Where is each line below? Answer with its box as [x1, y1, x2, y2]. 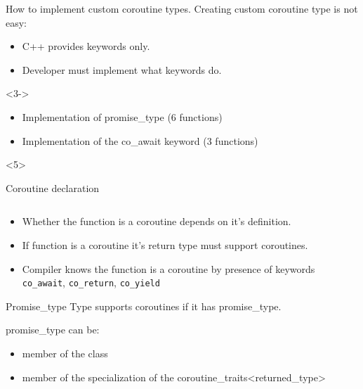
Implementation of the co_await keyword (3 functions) [22, 133, 258, 148]
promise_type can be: [6, 322, 100, 337]
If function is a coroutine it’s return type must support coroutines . [22, 237, 308, 252]
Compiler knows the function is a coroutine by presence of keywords [22, 261, 315, 276]
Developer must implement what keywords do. [22, 62, 222, 77]
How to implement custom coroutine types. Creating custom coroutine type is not [6, 1, 358, 15]
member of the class [22, 345, 108, 360]
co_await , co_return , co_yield [22, 275, 160, 290]
